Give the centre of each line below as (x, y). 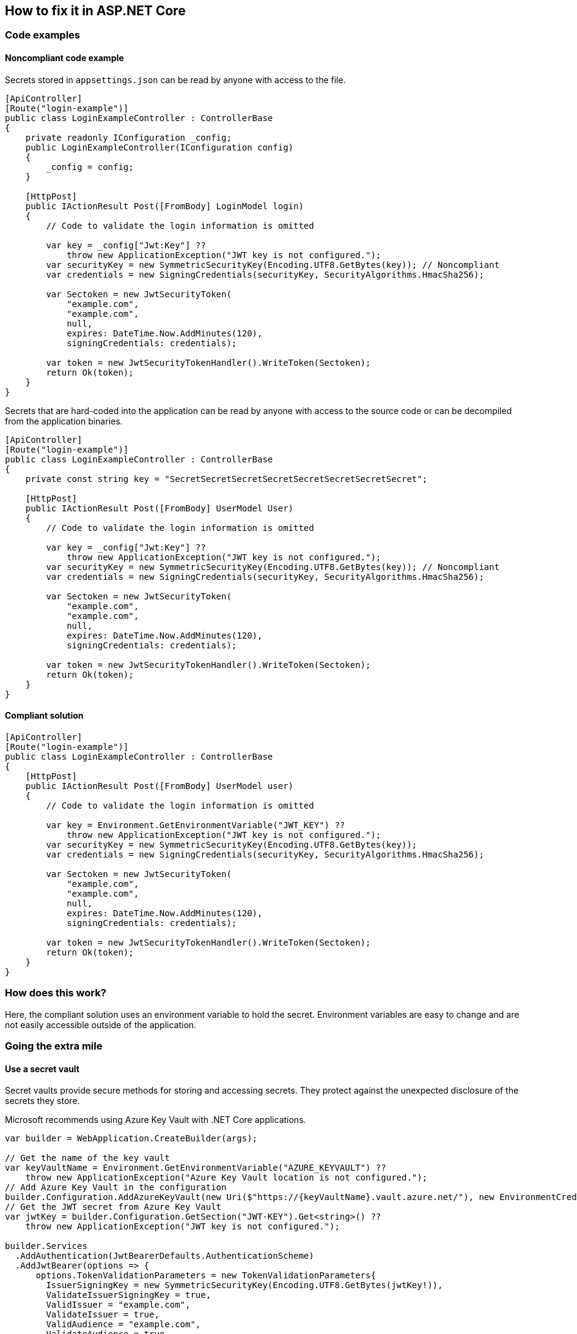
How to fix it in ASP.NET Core (95, 11)
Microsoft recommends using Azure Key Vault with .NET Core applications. (156, 1120)
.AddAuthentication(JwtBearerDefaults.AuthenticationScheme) (164, 1256)
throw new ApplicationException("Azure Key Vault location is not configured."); (226, 1178)
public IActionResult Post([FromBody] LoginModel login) (164, 206)
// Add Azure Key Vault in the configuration (116, 1188)
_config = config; (90, 167)
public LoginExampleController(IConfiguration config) (160, 147)
